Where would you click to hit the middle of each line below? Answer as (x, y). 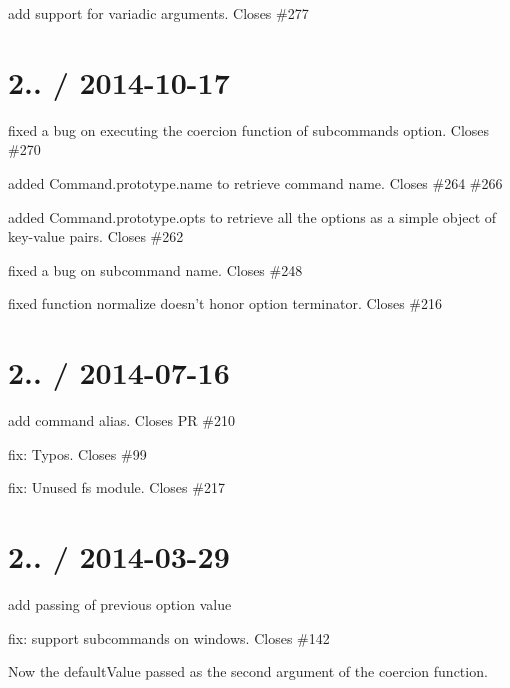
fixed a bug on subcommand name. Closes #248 (155, 269)
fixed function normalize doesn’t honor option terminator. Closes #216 (225, 303)
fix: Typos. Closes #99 (77, 453)
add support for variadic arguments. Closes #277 (158, 13)
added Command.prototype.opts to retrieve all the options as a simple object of (252, 216)
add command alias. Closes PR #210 (121, 420)
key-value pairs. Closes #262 (96, 236)
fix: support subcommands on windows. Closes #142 (169, 637)
